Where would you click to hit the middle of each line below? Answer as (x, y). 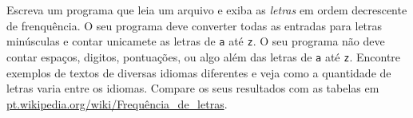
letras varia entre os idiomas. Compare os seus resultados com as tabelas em (193, 88)
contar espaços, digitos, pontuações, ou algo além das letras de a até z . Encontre (204, 56)
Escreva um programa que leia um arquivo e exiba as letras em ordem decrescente (207, 10)
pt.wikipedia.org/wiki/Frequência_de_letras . (117, 103)
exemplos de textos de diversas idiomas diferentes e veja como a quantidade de (199, 72)
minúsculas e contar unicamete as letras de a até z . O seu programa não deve (196, 41)
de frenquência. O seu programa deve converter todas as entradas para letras (195, 25)
